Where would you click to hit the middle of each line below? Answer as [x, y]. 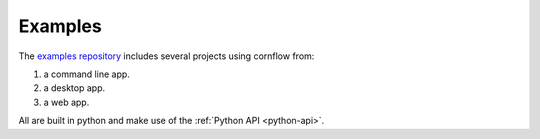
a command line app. [86, 74]
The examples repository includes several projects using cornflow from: [166, 56]
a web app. [66, 102]
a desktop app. [74, 88]
